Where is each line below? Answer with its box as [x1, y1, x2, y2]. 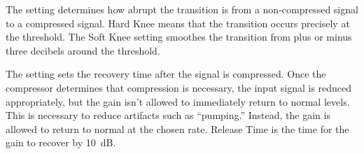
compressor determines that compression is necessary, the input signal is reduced [6, 80, 352, 94]
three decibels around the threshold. [6, 43, 160, 57]
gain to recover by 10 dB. [6, 135, 116, 150]
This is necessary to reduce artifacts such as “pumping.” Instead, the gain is [6, 108, 330, 122]
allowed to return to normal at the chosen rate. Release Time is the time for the [6, 121, 349, 136]
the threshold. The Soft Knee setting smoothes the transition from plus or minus [6, 29, 352, 44]
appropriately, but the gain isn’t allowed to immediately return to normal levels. [6, 94, 350, 108]
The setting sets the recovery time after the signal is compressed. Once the [6, 66, 326, 81]
